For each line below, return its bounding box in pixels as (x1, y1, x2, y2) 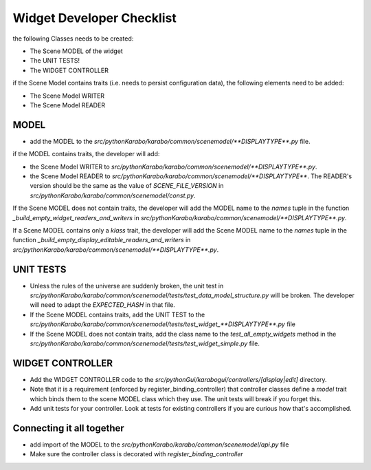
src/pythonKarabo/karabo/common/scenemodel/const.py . (30, 191, 196, 200)
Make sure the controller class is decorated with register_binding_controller (30, 450, 243, 458)
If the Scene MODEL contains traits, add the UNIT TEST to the (30, 310, 205, 319)
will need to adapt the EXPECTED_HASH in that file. (30, 301, 175, 309)
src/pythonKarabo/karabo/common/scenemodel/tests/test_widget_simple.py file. (30, 339, 260, 348)
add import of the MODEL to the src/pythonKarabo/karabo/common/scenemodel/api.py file (30, 440, 289, 449)
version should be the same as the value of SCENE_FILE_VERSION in (30, 182, 224, 190)
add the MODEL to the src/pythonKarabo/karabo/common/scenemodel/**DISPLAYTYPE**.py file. (30, 137, 311, 145)
